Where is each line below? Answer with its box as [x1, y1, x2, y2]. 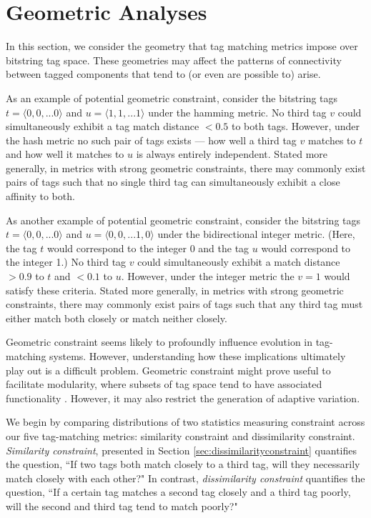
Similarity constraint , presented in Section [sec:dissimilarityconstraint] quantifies [6, 442, 357, 457]
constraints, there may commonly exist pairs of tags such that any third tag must [6, 297, 363, 312]
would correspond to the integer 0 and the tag [46, 240, 249, 255]
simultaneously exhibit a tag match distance [6, 119, 199, 134]
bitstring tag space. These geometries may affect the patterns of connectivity [6, 52, 342, 67]
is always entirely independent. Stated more [136, 146, 328, 161]
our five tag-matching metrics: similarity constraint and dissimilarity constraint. [6, 428, 355, 443]
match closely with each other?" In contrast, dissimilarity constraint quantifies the [6, 470, 365, 485]
